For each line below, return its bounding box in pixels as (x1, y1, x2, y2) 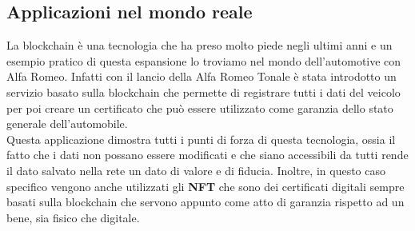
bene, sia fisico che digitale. (6, 209, 140, 225)
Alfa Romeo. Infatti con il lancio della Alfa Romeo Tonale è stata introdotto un (6, 68, 397, 85)
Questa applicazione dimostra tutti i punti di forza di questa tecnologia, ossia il (6, 130, 396, 147)
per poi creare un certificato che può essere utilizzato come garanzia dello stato (6, 99, 393, 116)
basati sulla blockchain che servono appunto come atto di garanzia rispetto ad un (6, 193, 405, 210)
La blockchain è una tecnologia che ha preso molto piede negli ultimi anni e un (6, 37, 393, 54)
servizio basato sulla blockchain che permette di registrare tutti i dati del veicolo (6, 83, 401, 100)
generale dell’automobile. (6, 115, 128, 132)
